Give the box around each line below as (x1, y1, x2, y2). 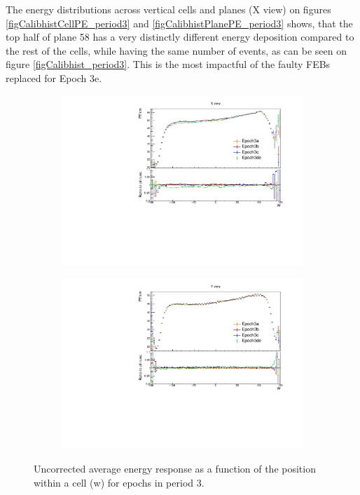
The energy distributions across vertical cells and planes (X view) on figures (6, 2, 331, 16)
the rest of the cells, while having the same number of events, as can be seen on (6, 43, 347, 57)
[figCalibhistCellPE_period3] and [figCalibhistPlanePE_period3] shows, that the (6, 15, 353, 30)
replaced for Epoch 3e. (6, 70, 102, 85)
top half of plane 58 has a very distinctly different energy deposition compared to (6, 29, 354, 44)
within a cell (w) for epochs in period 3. (34, 475, 205, 489)
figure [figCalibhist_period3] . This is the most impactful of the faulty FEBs (6, 57, 331, 72)
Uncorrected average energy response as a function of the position (34, 461, 316, 475)
